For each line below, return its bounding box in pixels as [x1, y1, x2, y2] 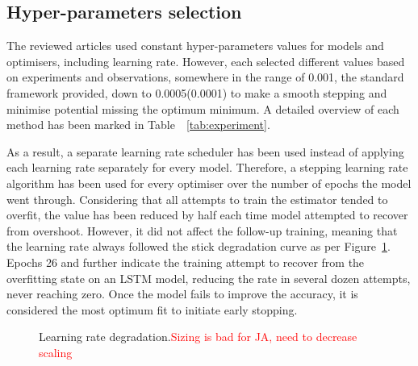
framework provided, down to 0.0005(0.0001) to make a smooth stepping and [6, 84, 387, 101]
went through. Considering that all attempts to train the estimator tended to [6, 190, 388, 207]
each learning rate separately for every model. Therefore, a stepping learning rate [6, 159, 408, 176]
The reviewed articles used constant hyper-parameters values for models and [6, 37, 384, 54]
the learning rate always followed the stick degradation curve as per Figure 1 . [6, 238, 391, 255]
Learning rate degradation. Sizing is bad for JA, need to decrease [39, 328, 357, 345]
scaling [39, 343, 73, 360]
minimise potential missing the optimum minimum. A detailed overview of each [6, 100, 399, 117]
